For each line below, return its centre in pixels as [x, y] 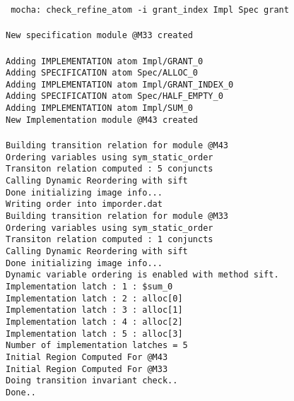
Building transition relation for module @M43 [117, 146]
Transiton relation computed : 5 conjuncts [110, 169]
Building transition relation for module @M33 [117, 216]
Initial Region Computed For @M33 [87, 369]
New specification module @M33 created [99, 36]
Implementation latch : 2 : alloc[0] [94, 298]
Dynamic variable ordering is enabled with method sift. [142, 275]
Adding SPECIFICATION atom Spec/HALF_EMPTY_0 [114, 96]
